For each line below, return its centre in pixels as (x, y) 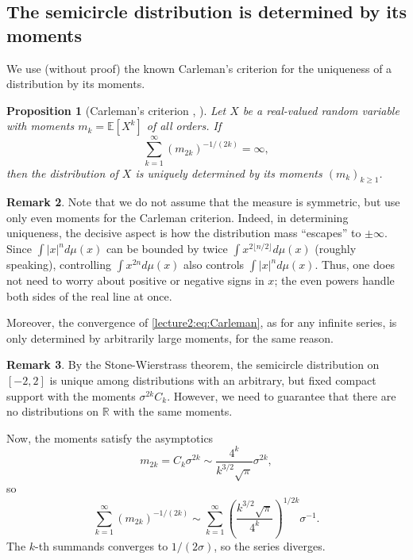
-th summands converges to (102, 545)
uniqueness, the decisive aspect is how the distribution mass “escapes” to (184, 233)
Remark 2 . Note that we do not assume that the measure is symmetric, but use (203, 202)
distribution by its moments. (76, 84)
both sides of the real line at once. (89, 295)
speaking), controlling (59, 265)
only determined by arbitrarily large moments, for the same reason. (170, 338)
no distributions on (53, 411)
